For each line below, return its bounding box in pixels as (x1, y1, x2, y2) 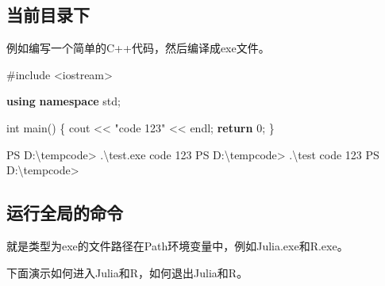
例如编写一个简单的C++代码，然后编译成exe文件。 (6, 40, 270, 56)
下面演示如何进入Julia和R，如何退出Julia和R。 (6, 264, 248, 280)
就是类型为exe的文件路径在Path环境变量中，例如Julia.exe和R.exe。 (6, 237, 348, 254)
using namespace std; (6, 93, 121, 109)
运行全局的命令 (6, 200, 123, 225)
